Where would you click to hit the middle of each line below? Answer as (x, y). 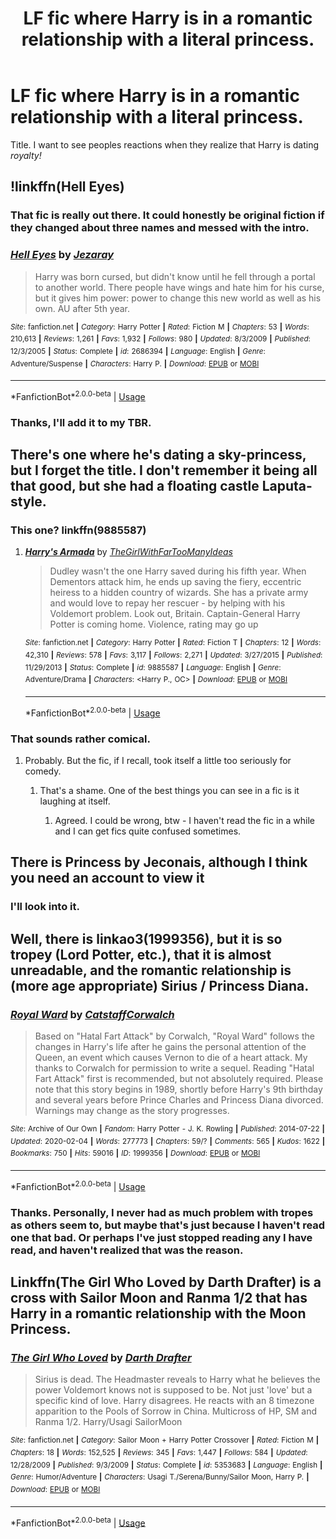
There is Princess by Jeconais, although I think (159, 862)
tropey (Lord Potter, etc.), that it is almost (141, 954)
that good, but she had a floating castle (135, 486)
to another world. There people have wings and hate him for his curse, (179, 287)
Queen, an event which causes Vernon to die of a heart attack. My (171, 1058)
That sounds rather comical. (81, 739)
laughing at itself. (75, 801)
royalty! (26, 155)
